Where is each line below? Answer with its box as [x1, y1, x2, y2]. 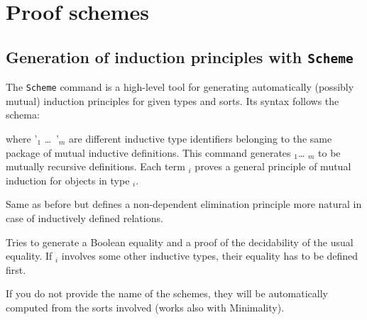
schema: [6, 107, 40, 122]
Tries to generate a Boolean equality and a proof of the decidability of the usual [6, 234, 354, 249]
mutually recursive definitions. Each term [6, 159, 185, 174]
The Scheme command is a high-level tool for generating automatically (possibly [6, 79, 354, 94]
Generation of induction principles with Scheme [6, 45, 354, 67]
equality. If [6, 248, 53, 263]
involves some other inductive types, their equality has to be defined [61, 248, 358, 263]
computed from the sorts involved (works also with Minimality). [6, 299, 285, 314]
